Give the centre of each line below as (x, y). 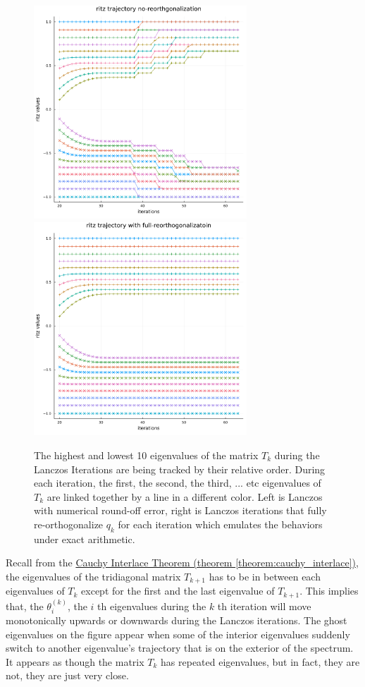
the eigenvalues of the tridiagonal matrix (93, 576)
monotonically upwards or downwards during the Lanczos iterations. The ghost (177, 620)
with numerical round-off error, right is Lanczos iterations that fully (180, 510)
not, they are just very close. (67, 675)
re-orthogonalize (69, 524)
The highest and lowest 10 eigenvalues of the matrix (146, 455)
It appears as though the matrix (75, 661)
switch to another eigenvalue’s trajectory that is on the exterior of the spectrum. (180, 648)
